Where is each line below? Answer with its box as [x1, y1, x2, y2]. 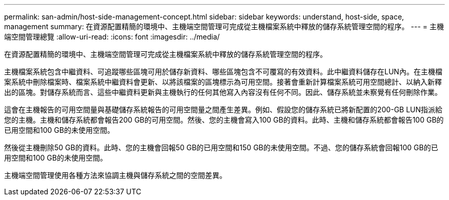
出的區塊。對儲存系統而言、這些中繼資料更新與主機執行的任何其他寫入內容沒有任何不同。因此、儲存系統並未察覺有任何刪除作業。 [4, 88, 442, 96]
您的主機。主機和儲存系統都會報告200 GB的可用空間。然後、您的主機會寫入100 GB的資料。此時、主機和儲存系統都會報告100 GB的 [4, 115, 444, 124]
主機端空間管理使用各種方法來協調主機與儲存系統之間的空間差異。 [4, 171, 227, 179]
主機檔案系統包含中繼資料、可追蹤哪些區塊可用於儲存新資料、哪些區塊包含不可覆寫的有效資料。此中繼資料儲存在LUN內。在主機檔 [4, 67, 442, 76]
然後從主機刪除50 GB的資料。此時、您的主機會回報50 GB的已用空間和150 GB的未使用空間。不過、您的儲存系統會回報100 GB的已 [4, 143, 438, 152]
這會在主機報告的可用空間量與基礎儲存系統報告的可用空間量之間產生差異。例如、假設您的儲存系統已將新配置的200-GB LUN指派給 [4, 105, 443, 114]
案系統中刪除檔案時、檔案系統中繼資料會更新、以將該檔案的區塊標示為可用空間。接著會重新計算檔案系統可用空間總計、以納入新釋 [4, 77, 442, 86]
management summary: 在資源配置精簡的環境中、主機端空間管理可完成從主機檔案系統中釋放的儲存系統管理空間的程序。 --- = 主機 [4, 22, 444, 31]
